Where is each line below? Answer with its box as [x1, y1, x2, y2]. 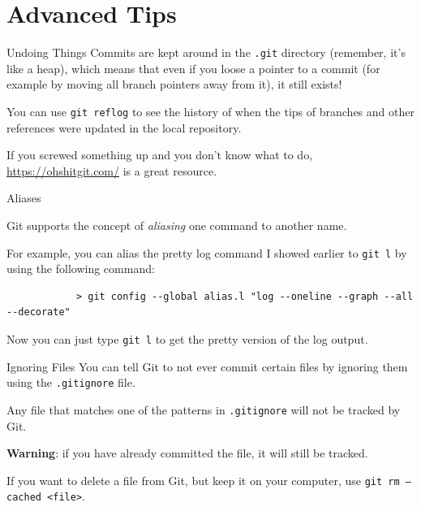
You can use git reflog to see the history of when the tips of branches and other [6, 102, 415, 119]
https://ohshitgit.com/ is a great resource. [6, 162, 217, 179]
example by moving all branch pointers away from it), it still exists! [6, 76, 342, 93]
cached [6, 492, 41, 504]
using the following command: [6, 260, 155, 277]
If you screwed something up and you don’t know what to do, [6, 146, 313, 163]
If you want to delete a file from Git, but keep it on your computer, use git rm [6, 471, 400, 488]
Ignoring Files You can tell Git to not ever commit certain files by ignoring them [6, 357, 408, 375]
